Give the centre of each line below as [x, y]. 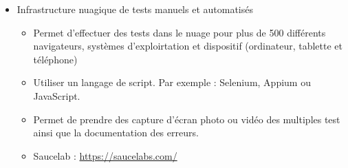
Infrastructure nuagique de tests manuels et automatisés [135, 9]
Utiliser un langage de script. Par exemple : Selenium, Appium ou [172, 82]
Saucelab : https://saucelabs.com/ [105, 155]
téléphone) [55, 59]
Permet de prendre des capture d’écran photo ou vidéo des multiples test [187, 119]
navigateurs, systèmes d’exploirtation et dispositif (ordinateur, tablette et [188, 46]
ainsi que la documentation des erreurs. [116, 133]
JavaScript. [57, 95]
